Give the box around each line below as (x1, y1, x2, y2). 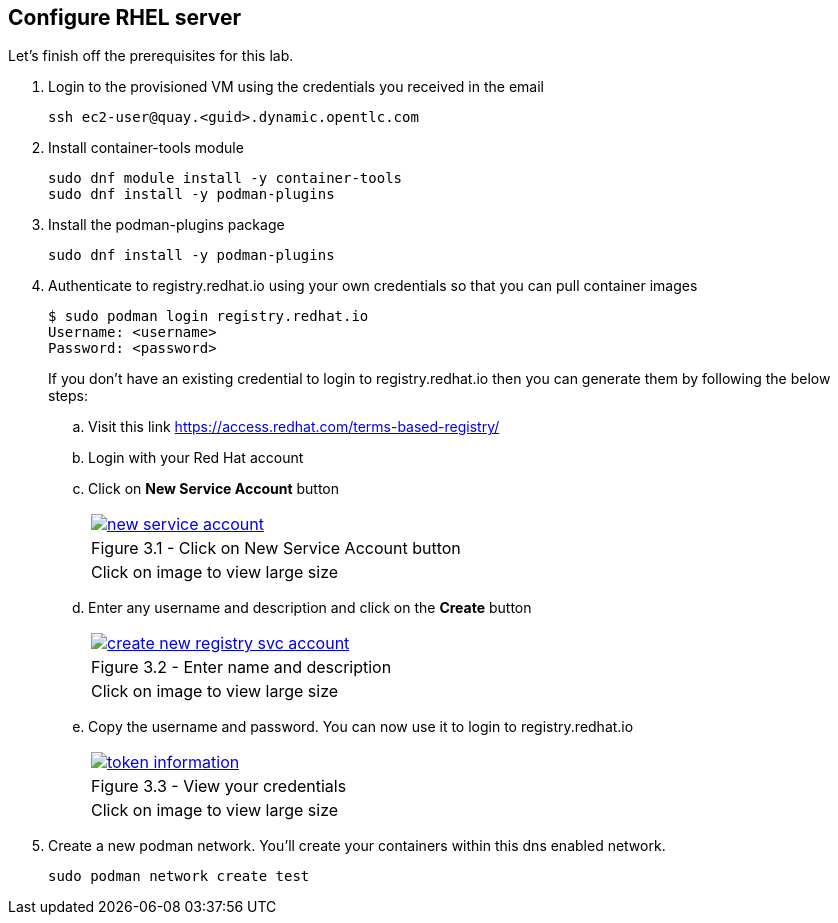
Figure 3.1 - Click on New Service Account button (91, 538, 461, 559)
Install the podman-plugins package (48, 216, 285, 234)
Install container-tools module (48, 139, 244, 157)
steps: (48, 387, 88, 405)
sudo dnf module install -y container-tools (48, 170, 403, 187)
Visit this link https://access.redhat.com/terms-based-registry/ (88, 418, 500, 436)
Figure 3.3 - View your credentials (91, 776, 347, 797)
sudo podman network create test (48, 868, 310, 885)
